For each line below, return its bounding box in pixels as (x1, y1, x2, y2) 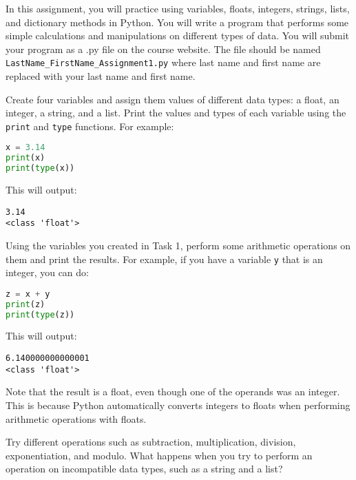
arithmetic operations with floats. (6, 411, 147, 426)
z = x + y (6, 289, 50, 299)
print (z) (6, 299, 45, 309)
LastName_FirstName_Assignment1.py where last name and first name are (6, 55, 321, 70)
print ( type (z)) (6, 309, 75, 320)
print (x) (6, 153, 45, 163)
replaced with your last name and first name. (6, 69, 196, 83)
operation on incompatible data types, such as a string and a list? (6, 461, 283, 476)
